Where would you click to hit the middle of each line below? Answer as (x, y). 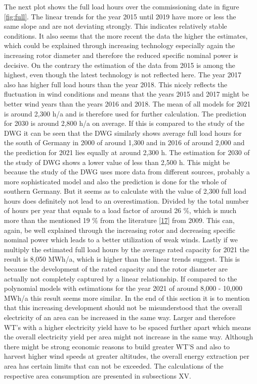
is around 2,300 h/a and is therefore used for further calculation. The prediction (125, 113)
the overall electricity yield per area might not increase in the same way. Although (128, 337)
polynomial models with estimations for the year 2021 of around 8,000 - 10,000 (123, 288)
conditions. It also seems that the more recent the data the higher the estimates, (126, 35)
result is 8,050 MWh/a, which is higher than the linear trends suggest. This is (122, 259)
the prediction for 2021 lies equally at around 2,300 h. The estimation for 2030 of (127, 152)
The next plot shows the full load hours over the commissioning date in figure (122, 6)
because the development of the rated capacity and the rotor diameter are (116, 269)
